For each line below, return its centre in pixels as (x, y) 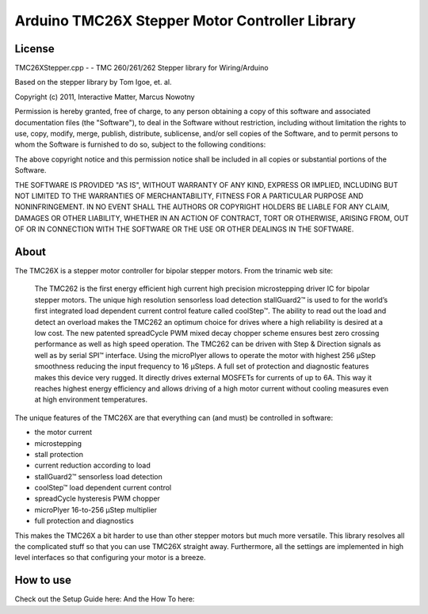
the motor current (63, 433)
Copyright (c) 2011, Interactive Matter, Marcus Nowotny (105, 97)
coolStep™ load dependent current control (103, 488)
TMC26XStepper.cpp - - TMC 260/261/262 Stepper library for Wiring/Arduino (141, 68)
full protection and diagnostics (84, 521)
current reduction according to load (92, 465)
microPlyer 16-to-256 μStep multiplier (96, 509)
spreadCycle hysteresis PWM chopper (97, 498)
